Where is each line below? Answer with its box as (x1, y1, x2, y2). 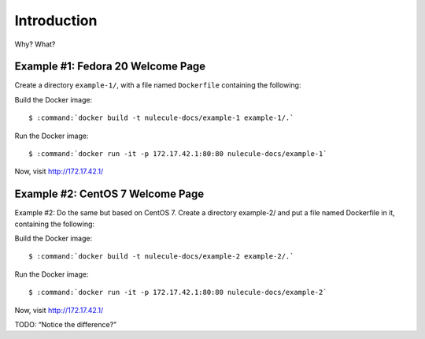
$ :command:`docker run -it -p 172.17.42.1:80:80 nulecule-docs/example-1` (28, 150, 327, 158)
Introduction (14, 12, 98, 29)
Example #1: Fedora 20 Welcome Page (14, 60, 206, 73)
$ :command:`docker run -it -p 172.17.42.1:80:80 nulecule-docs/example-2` (28, 288, 327, 297)
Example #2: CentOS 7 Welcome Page (14, 188, 205, 201)
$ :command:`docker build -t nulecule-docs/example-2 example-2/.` (28, 252, 294, 261)
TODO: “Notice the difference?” (14, 320, 117, 330)
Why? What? (14, 39, 56, 49)
